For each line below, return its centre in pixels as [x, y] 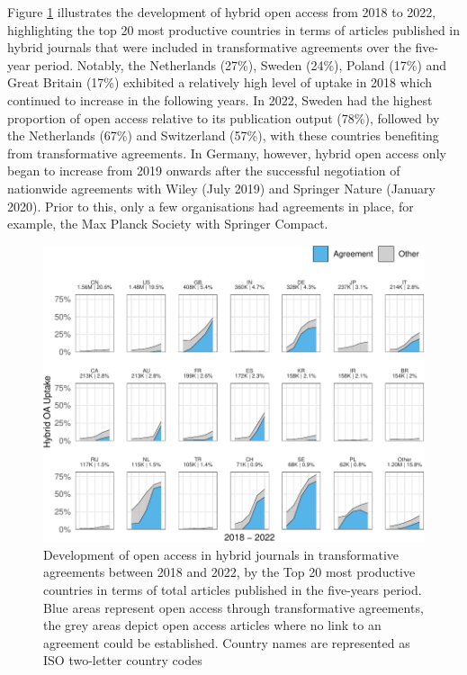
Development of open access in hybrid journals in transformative [221, 554]
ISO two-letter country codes [123, 660]
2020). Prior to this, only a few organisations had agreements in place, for [211, 206]
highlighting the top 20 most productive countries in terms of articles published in [234, 29]
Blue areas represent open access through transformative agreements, [233, 607]
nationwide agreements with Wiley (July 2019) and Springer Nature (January [221, 188]
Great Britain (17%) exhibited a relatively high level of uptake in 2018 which [220, 82]
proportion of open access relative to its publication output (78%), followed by [224, 117]
